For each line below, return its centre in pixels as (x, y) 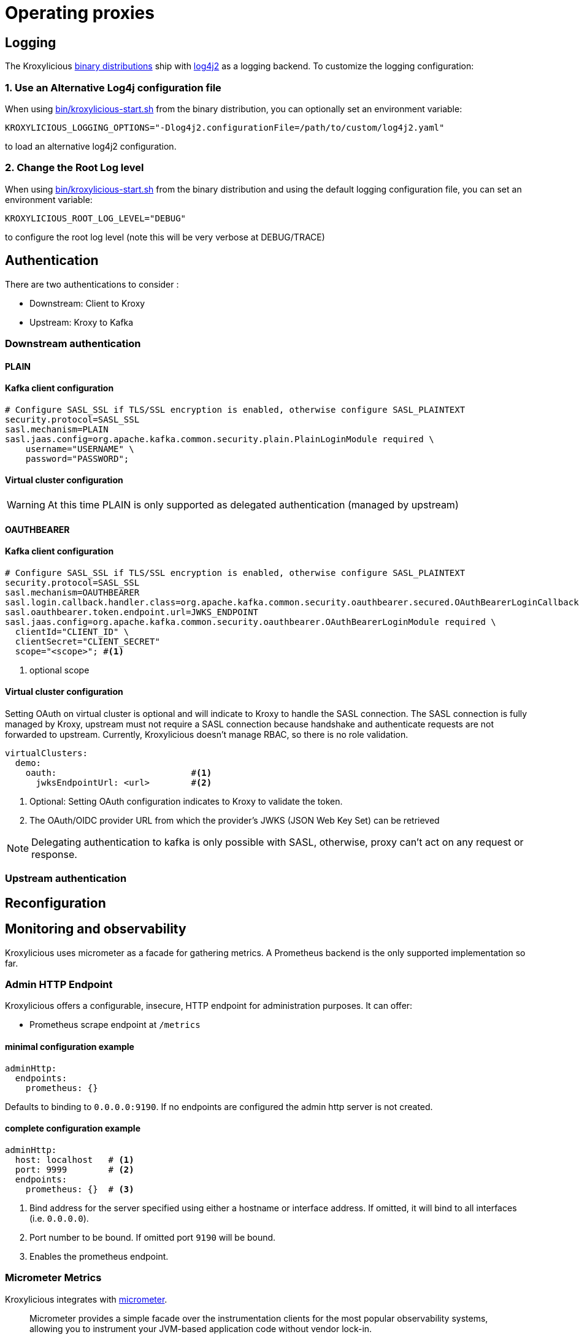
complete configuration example (73, 1128)
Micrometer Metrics (53, 1278)
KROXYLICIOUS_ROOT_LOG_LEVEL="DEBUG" (96, 218)
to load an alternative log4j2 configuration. (91, 146)
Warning (26, 504)
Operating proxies (80, 13)
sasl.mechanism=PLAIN (57, 429)
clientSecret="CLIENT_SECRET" (87, 641)
